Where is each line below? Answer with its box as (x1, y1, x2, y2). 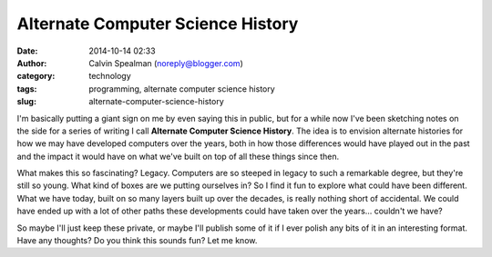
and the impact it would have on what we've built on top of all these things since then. (16, 151, 340, 162)
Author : (16, 57, 47, 68)
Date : (16, 45, 38, 56)
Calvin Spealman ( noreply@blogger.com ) (88, 57, 243, 68)
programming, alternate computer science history (88, 83, 275, 94)
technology (88, 71, 131, 82)
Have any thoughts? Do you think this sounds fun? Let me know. (16, 235, 258, 246)
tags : (16, 83, 37, 94)
